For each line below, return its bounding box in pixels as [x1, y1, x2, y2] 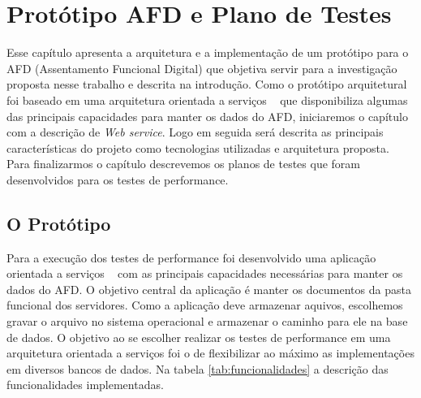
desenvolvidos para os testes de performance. [6, 171, 229, 188]
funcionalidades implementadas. [6, 376, 164, 393]
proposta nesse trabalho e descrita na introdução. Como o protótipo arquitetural [6, 76, 407, 93]
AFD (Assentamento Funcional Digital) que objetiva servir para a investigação [6, 59, 397, 76]
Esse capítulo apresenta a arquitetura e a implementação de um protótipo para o [6, 44, 409, 61]
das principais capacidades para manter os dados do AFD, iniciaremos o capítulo [6, 107, 408, 124]
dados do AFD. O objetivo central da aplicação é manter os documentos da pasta [6, 280, 411, 297]
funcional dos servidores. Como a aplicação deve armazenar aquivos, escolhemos [6, 296, 403, 314]
